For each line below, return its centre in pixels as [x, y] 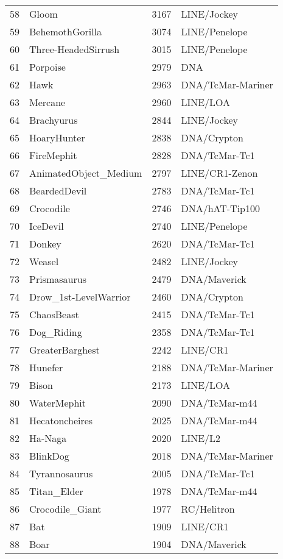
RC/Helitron [208, 509]
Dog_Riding [56, 332]
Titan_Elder [56, 491]
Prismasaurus [58, 279]
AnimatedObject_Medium [86, 173]
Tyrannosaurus [61, 473]
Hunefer [46, 367]
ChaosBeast [54, 314]
